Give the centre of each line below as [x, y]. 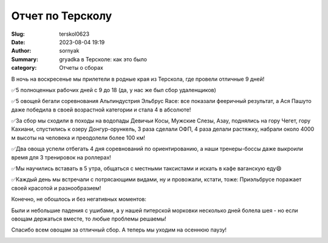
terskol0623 [74, 34]
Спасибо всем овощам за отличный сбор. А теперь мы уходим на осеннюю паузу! [119, 230]
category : [24, 68]
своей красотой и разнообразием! [56, 188]
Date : [18, 42]
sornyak [69, 51]
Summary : [25, 59]
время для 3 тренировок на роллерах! [61, 157]
